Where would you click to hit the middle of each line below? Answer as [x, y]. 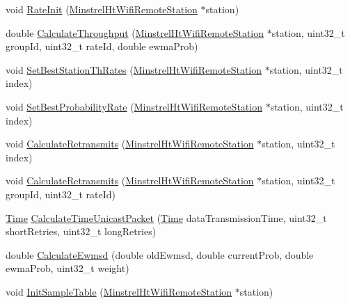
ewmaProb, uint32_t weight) [67, 268]
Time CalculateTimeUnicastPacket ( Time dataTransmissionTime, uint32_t [166, 217]
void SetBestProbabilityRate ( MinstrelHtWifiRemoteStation [134, 106]
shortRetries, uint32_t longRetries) [81, 231]
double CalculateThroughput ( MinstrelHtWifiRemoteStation [135, 32]
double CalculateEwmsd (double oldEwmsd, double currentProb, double [160, 254]
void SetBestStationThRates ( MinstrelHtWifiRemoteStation [134, 69]
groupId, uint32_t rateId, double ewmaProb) [102, 46]
